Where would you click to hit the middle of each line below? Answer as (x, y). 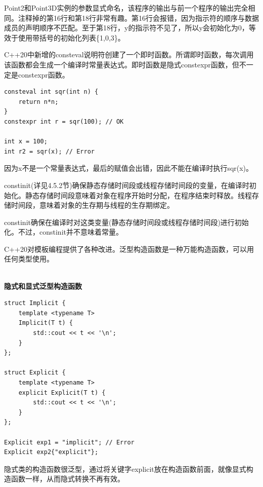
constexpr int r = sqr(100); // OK (64, 121)
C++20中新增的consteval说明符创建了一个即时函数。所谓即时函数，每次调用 (129, 54)
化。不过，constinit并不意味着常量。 (63, 232)
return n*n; (38, 102)
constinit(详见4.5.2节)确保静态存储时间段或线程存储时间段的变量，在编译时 (127, 185)
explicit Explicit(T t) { (62, 392)
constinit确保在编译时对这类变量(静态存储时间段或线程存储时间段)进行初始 (126, 222)
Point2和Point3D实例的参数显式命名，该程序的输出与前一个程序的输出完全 (126, 8)
